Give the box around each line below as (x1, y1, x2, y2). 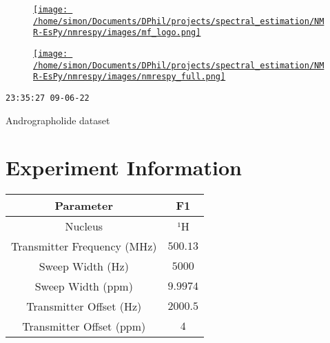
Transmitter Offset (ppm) (22, 318, 146, 335)
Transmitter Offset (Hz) (26, 298, 142, 315)
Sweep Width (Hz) (39, 258, 129, 275)
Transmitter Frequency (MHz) (11, 238, 157, 255)
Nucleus (65, 218, 103, 235)
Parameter (54, 197, 114, 214)
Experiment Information (6, 153, 242, 182)
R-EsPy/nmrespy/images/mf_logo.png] (33, 28, 201, 38)
